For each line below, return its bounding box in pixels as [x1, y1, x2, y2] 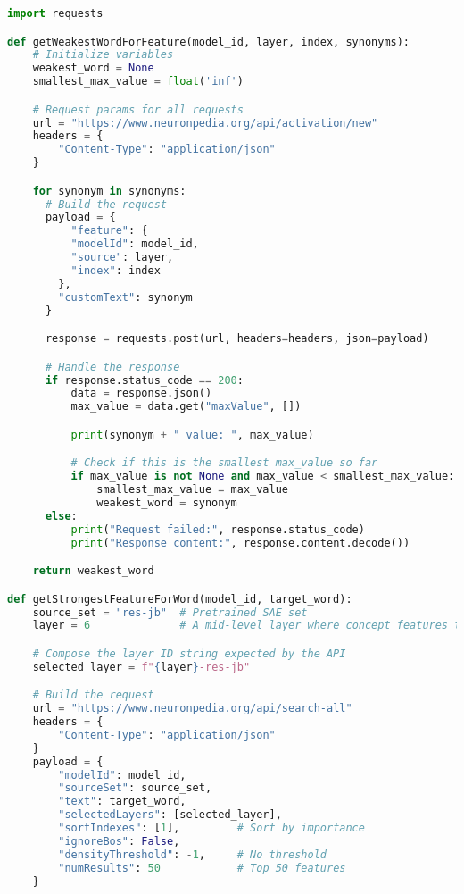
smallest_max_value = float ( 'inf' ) [32, 75, 244, 88]
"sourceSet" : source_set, [58, 781, 212, 795]
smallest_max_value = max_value [96, 483, 289, 497]
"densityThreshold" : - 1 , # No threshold [58, 848, 327, 861]
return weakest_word [32, 564, 154, 578]
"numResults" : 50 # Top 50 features [58, 861, 346, 874]
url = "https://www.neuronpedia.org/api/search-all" [32, 702, 352, 715]
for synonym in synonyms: [32, 184, 186, 197]
